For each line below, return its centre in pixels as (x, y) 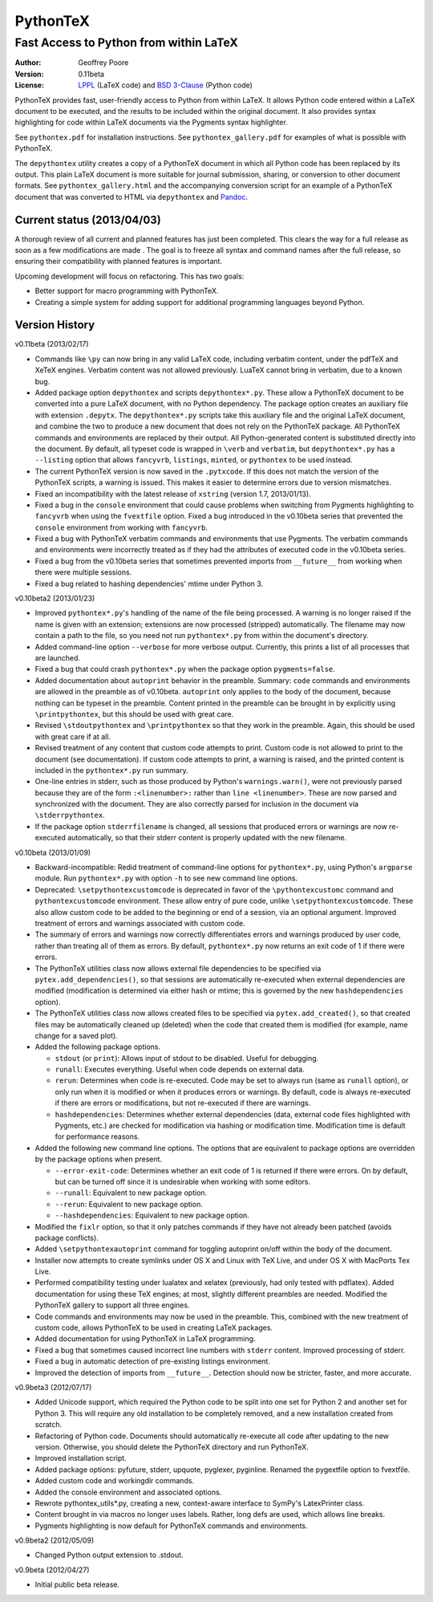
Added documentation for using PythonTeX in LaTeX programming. (145, 1339)
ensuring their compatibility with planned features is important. (119, 262)
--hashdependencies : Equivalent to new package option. (152, 1215)
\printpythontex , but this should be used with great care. (134, 714)
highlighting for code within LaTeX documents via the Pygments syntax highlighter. (151, 122)
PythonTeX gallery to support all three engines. (112, 1305)
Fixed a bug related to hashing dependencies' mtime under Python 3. (149, 583)
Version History (55, 325)
